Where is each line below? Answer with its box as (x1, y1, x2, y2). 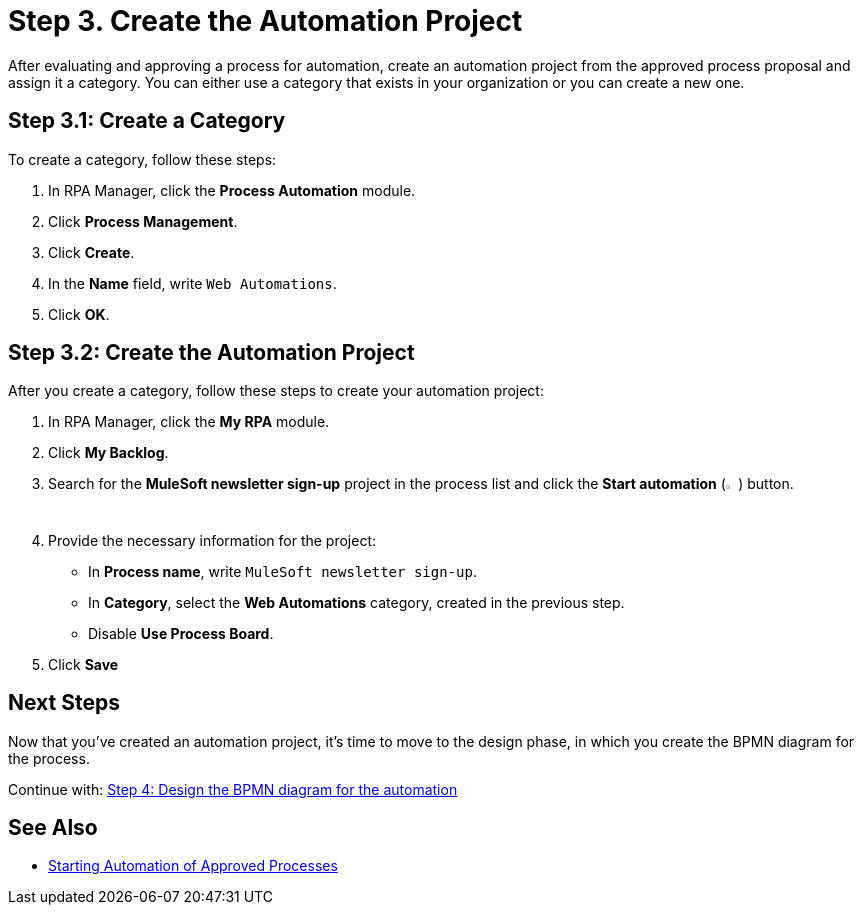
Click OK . (48, 305, 110, 323)
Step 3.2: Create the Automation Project (8, 340, 415, 366)
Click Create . (48, 243, 135, 261)
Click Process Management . (48, 212, 238, 230)
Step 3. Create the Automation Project (8, 4, 523, 38)
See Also (8, 814, 98, 840)
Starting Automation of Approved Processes (48, 857, 338, 875)
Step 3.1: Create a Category (8, 108, 286, 134)
